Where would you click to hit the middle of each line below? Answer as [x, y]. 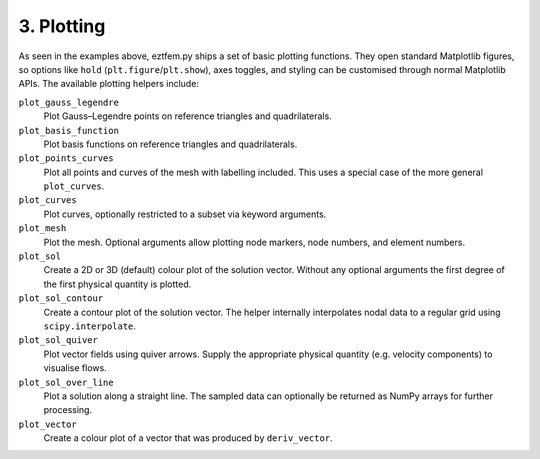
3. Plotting [62, 26]
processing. [68, 410]
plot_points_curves [66, 158]
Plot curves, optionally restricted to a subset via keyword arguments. [185, 214]
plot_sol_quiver [58, 340]
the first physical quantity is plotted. [117, 284]
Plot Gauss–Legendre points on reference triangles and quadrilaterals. [187, 116]
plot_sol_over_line [66, 382]
